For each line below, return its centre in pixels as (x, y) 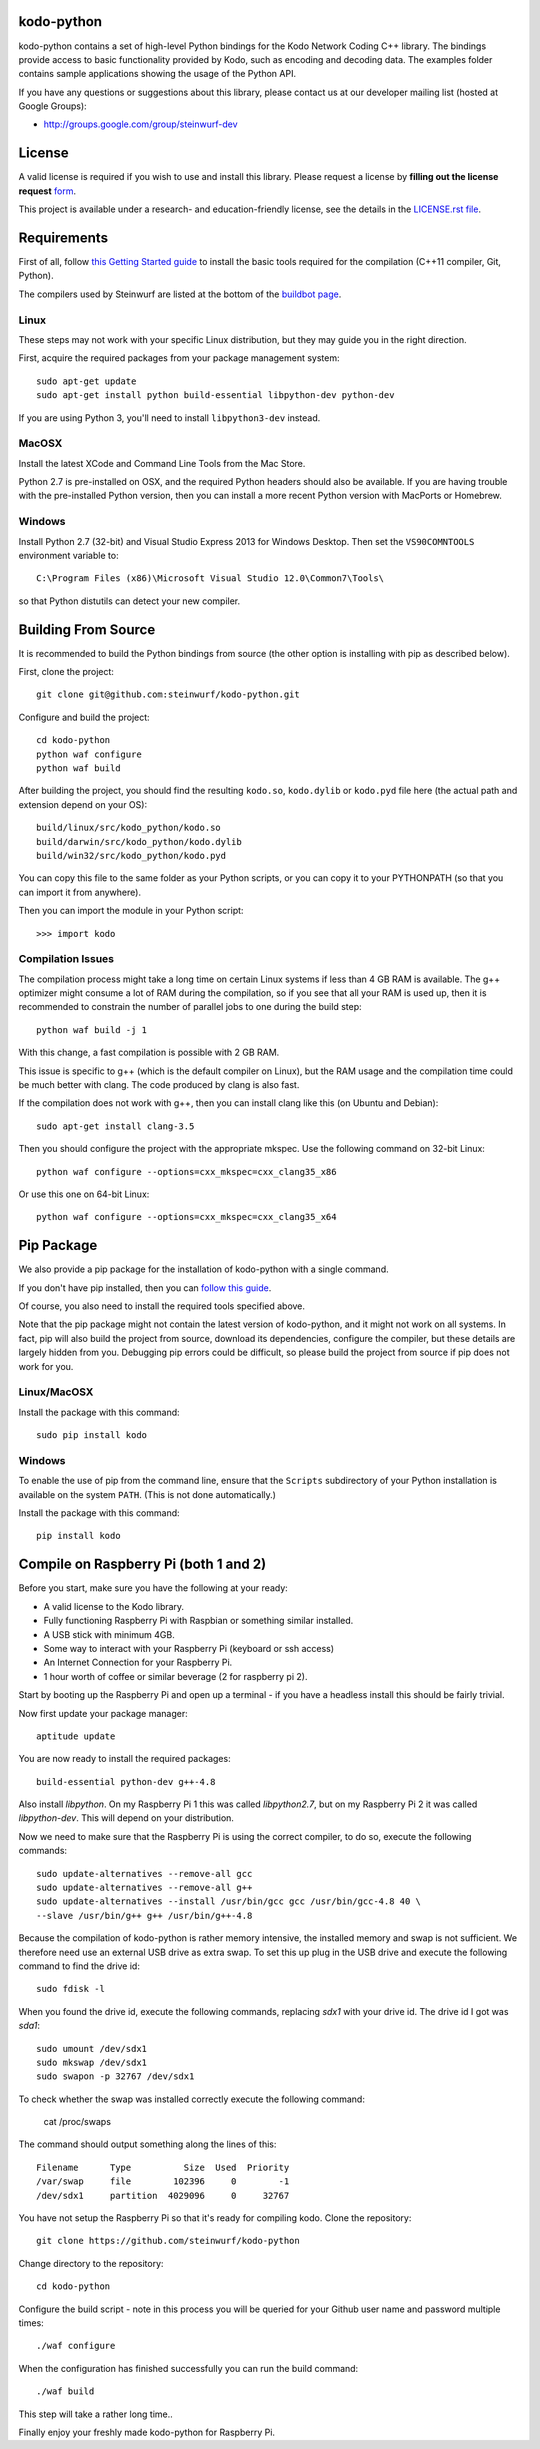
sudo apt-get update (86, 381)
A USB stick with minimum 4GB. (109, 1634)
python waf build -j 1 (92, 1029)
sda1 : (29, 2026)
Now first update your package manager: (103, 1713)
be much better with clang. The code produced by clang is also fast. (159, 1085)
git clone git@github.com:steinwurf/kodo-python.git (168, 694)
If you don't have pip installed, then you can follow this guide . (145, 1287)
